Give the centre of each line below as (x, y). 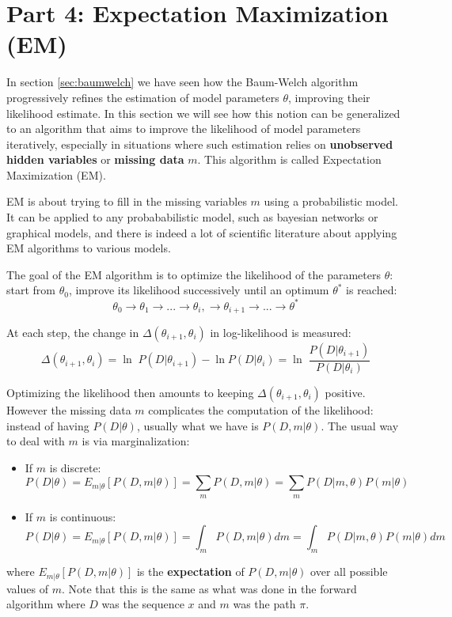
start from (31, 290)
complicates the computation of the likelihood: (261, 410)
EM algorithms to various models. (89, 248)
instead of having (48, 425)
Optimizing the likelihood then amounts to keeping (130, 393)
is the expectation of (190, 572)
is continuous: (83, 516)
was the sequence (143, 604)
